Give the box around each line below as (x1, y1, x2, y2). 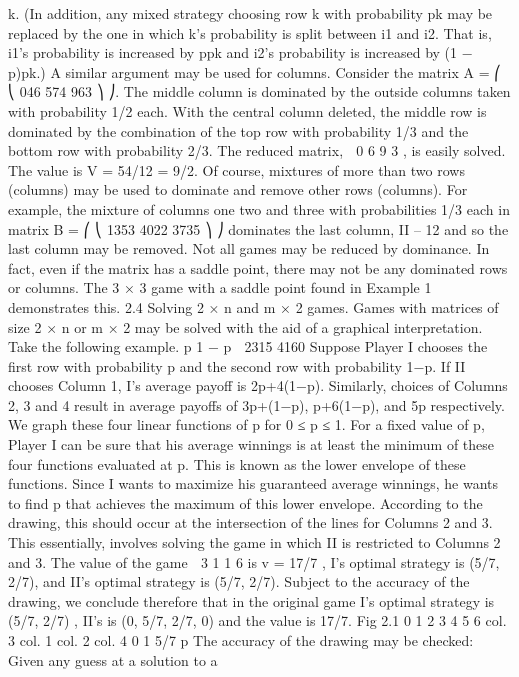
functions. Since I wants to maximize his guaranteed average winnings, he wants (8, 473, 499, 494)
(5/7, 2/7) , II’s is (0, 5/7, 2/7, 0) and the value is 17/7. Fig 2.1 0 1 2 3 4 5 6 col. (8, 610, 507, 631)
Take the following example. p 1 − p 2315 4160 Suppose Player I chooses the (8, 336, 488, 357)
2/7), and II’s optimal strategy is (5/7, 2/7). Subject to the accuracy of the (8, 571, 470, 592)
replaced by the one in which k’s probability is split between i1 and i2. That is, (8, 22, 492, 43)
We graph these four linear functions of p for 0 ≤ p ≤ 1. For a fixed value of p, (8, 414, 485, 435)
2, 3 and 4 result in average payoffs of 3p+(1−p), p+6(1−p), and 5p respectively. (8, 394, 505, 415)
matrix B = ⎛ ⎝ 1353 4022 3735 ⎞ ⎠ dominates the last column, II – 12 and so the (8, 218, 509, 239)
